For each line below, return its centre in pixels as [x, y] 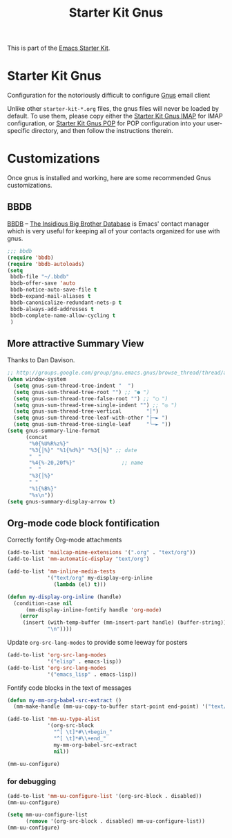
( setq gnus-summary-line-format [54, 431]
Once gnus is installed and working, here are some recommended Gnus [109, 178]
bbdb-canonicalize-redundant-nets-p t [66, 303]
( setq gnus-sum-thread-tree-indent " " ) [74, 386]
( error [29, 616]
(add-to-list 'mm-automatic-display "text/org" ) [78, 559]
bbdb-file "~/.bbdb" [40, 277]
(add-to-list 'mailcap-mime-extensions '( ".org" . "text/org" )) [101, 553]
